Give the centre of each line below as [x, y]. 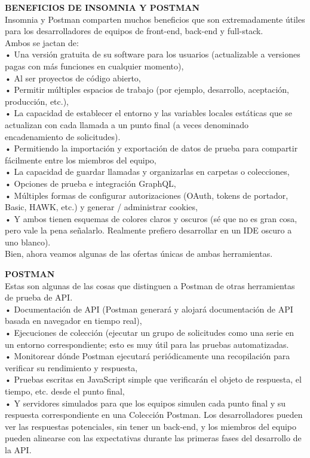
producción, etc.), [37, 101]
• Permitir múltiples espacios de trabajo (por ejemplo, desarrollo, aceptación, [147, 90]
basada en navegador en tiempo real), [73, 321]
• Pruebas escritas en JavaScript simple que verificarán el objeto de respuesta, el [153, 379]
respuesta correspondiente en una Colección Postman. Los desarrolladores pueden [154, 415]
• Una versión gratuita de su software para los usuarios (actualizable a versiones [153, 54]
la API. [18, 449]
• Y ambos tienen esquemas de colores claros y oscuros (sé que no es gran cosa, [151, 218]
